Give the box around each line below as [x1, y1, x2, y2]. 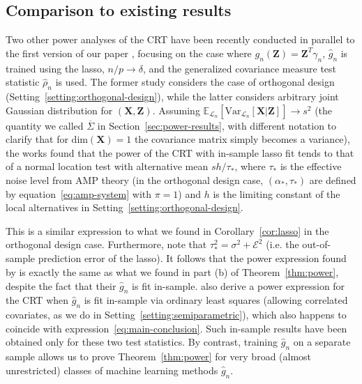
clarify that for [6, 132, 68, 146]
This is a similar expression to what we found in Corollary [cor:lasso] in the [6, 223, 329, 238]
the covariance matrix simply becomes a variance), [134, 132, 350, 146]
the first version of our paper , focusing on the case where [6, 45, 252, 60]
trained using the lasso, [6, 61, 105, 75]
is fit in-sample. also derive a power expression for [132, 278, 345, 293]
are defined [309, 172, 356, 187]
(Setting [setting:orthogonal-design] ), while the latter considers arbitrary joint [6, 89, 339, 103]
